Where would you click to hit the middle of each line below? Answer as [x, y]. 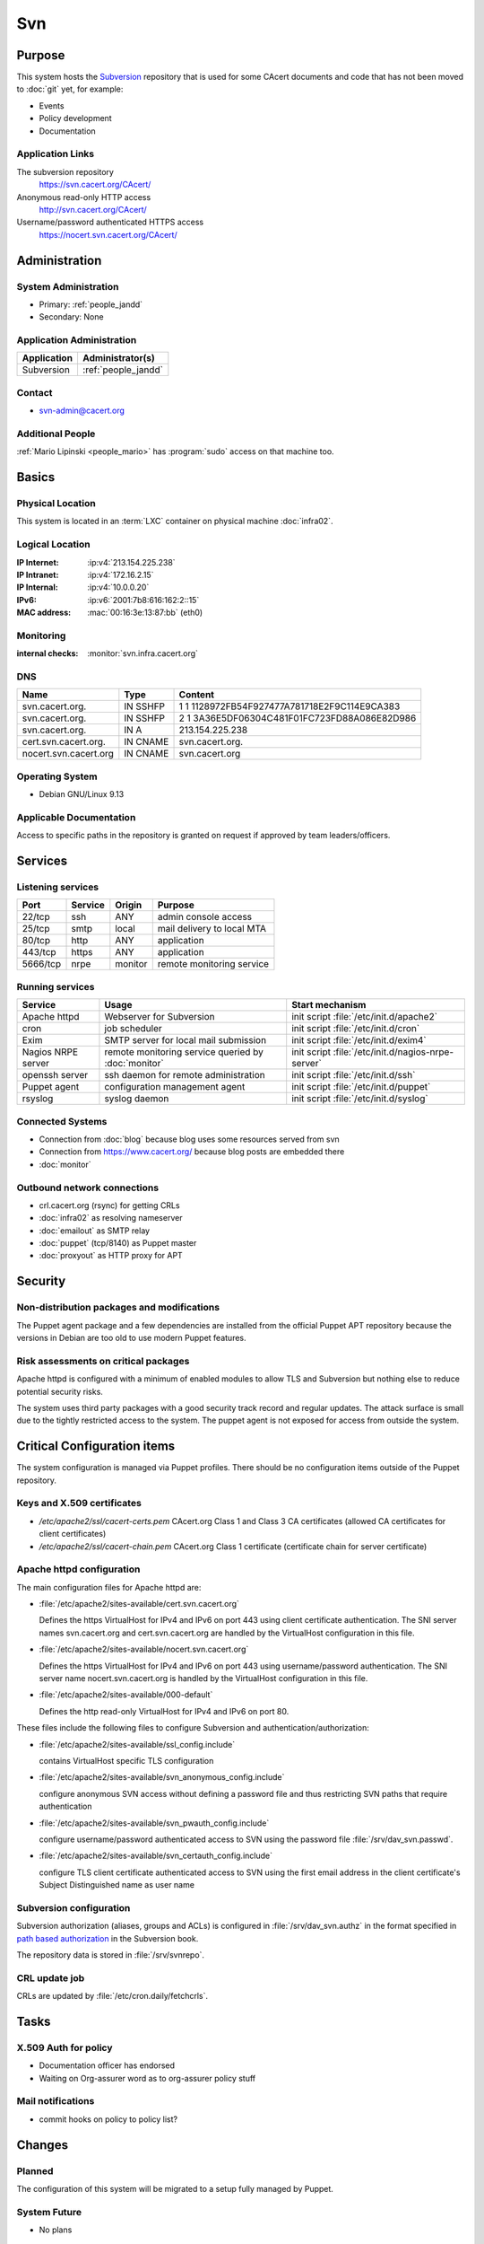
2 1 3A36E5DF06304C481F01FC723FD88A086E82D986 [298, 718]
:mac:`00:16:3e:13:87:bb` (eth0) [145, 613]
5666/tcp [42, 964]
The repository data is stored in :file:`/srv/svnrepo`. [111, 1955]
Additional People [56, 434]
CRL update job [51, 1977]
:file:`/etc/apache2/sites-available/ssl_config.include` [137, 1744]
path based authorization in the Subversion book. [108, 1938]
